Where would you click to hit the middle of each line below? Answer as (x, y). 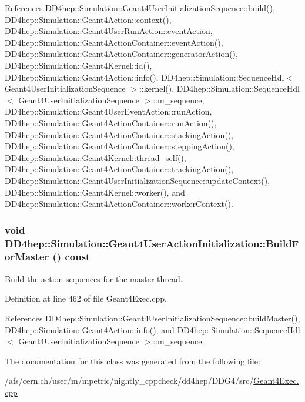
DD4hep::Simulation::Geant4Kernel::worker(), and (95, 192)
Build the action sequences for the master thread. (94, 278)
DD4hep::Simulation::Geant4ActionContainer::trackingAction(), (119, 169)
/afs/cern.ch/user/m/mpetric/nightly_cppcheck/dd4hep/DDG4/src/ (129, 381)
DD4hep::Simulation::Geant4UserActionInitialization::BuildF (152, 243)
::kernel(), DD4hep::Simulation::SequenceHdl (219, 88)
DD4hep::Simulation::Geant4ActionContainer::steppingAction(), (120, 146)
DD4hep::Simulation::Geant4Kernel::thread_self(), (95, 157)
